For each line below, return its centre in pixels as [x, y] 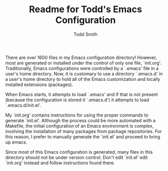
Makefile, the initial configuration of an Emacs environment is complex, [79, 126]
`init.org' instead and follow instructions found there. [60, 163]
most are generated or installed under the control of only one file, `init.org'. [83, 63]
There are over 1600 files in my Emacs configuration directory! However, [81, 58]
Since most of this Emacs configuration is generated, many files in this [79, 152]
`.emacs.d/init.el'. [23, 105]
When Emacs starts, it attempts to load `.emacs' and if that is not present [81, 94]
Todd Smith [86, 34]
